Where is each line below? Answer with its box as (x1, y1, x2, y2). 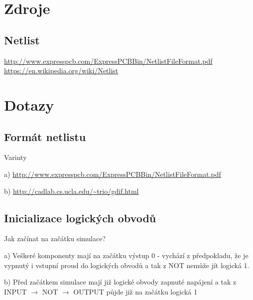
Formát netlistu (4, 129, 86, 144)
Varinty (4, 152, 27, 162)
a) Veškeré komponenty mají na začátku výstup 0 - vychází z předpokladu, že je (4, 250, 249, 260)
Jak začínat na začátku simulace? (4, 233, 106, 244)
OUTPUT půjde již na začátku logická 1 (73, 286, 198, 297)
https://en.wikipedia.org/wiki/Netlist (4, 65, 119, 76)
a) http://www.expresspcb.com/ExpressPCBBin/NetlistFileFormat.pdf (4, 168, 221, 179)
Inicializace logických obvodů (4, 210, 156, 225)
